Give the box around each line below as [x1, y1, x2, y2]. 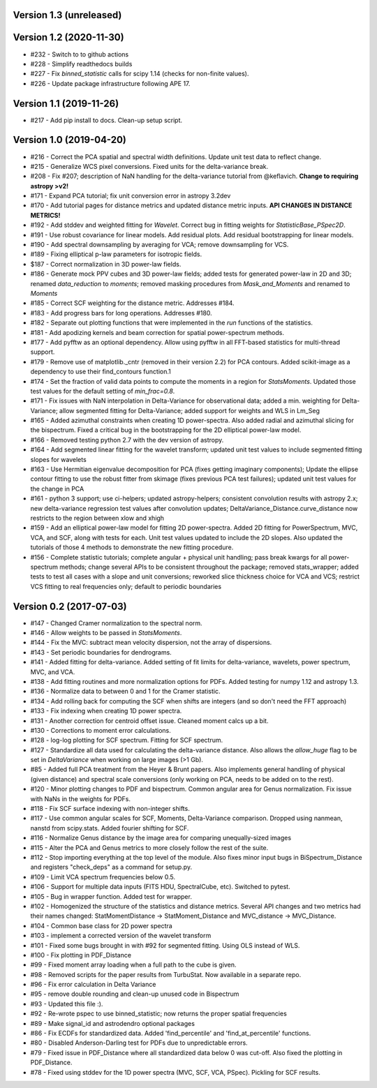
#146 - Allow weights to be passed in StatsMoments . [30, 629, 182, 636]
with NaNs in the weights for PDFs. [30, 794, 131, 803]
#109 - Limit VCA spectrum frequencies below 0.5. [30, 872, 176, 881]
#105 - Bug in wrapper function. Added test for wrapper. [30, 892, 192, 900]
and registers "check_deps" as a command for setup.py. [30, 863, 192, 872]
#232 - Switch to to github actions [30, 50, 129, 59]
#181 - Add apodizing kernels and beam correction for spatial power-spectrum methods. [30, 328, 284, 336]
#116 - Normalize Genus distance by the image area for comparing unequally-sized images [30, 834, 292, 842]
